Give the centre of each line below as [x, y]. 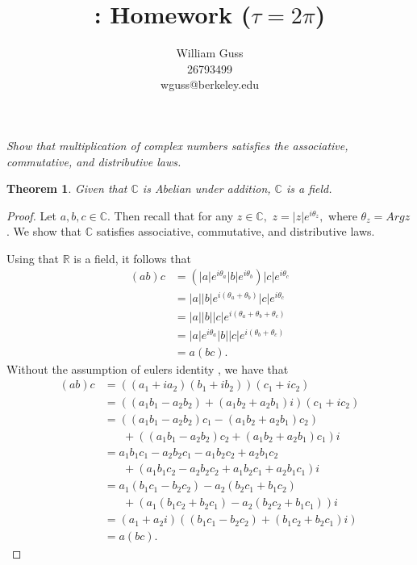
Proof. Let [31, 215]
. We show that [44, 231]
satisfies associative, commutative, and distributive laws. [236, 231]
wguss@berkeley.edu [210, 84]
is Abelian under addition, [206, 188]
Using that [33, 258]
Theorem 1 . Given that [67, 188]
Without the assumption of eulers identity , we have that [148, 368]
